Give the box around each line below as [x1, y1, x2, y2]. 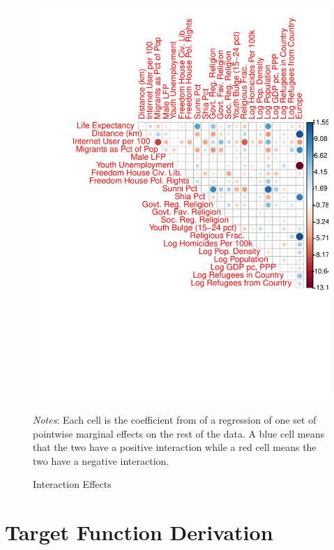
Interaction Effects [33, 477, 112, 491]
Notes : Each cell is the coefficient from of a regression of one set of [33, 412, 317, 426]
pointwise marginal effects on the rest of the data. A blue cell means [33, 426, 324, 440]
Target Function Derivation [5, 518, 273, 547]
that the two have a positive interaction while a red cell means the [33, 440, 317, 454]
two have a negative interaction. [33, 453, 169, 468]
